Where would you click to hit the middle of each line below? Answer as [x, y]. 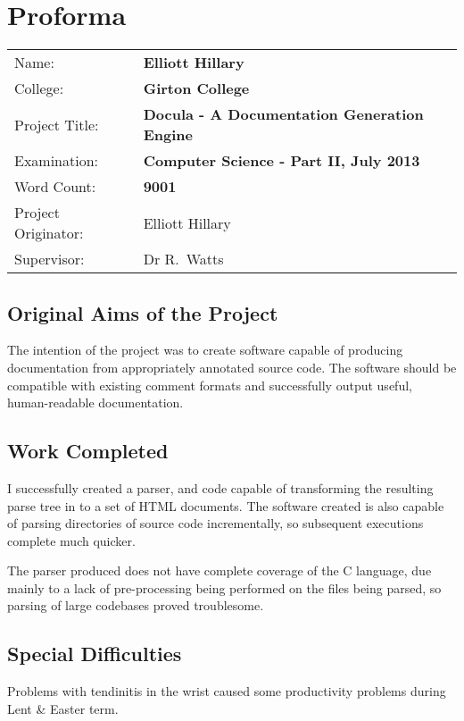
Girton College [196, 88]
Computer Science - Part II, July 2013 [282, 161]
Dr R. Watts [183, 259]
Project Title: [57, 124]
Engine [168, 135]
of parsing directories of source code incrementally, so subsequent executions [215, 523]
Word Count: [55, 187]
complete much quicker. [71, 540]
